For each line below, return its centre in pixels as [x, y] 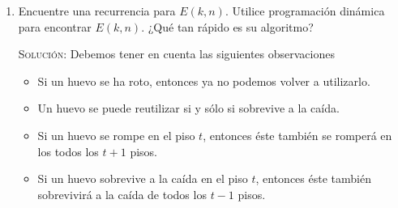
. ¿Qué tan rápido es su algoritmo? [227, 26]
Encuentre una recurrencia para [97, 11]
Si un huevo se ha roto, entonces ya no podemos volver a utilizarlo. [204, 81]
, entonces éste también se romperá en [297, 135]
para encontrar [55, 26]
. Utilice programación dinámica [305, 11]
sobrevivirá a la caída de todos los [122, 194]
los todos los [68, 151]
